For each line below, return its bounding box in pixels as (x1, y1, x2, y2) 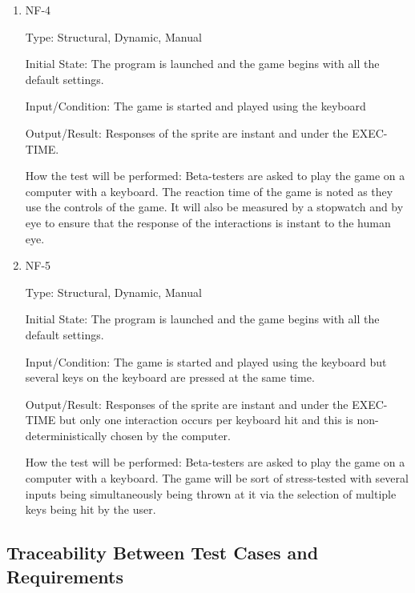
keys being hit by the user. (25, 501, 156, 518)
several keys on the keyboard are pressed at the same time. (25, 369, 315, 386)
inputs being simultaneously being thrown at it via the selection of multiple (25, 485, 397, 502)
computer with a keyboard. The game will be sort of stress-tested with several (25, 470, 409, 487)
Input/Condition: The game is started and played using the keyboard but (25, 353, 387, 370)
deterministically (25, 427, 107, 443)
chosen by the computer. (111, 427, 231, 443)
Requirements (6, 563, 123, 588)
